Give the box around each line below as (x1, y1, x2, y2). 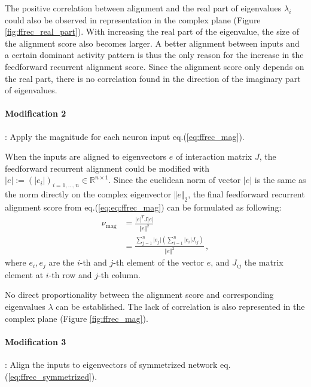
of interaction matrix (175, 150, 252, 163)
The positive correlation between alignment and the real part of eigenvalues (5, 2, 282, 14)
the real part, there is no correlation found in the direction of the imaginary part (5, 72, 301, 84)
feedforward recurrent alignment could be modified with (5, 161, 210, 174)
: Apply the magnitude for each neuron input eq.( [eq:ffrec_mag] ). (5, 130, 245, 142)
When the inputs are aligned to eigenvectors (5, 150, 167, 163)
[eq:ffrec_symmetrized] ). (8, 370, 97, 382)
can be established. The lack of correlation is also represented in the (56, 300, 305, 313)
